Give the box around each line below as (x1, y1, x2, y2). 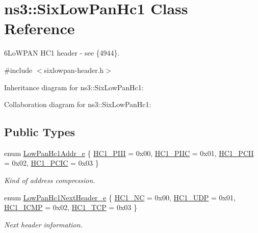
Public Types (4, 124, 75, 140)
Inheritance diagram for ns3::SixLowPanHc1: (4, 82, 144, 92)
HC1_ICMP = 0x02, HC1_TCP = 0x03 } (4, 202, 137, 213)
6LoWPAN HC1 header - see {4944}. (4, 47, 120, 58)
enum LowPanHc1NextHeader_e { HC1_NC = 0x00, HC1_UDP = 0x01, (4, 192, 236, 202)
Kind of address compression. (4, 175, 95, 186)
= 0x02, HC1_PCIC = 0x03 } (4, 158, 99, 168)
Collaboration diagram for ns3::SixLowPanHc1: (4, 99, 151, 110)
